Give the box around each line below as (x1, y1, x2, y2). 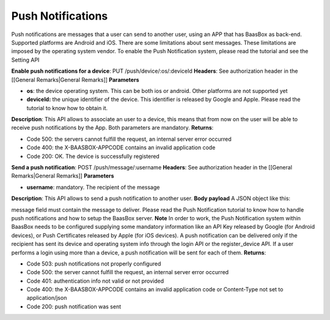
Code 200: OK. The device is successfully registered (26, 152, 160, 160)
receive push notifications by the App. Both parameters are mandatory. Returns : (11, 124, 214, 132)
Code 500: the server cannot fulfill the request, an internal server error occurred (26, 269, 229, 276)
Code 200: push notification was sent (26, 303, 122, 310)
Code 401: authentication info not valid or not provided (26, 277, 164, 285)
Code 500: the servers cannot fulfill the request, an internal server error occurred (26, 135, 232, 143)
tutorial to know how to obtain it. (26, 104, 108, 111)
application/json (26, 294, 67, 302)
